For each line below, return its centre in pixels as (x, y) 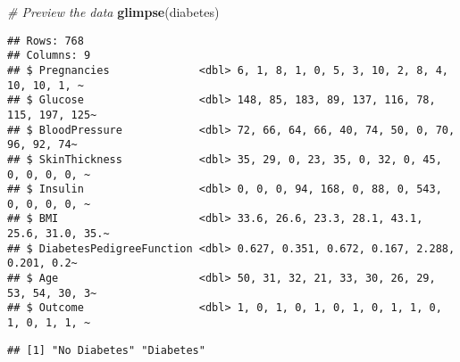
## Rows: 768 (46, 41)
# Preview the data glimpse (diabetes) (113, 12)
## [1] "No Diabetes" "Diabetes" (106, 350)
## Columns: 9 (49, 56)
